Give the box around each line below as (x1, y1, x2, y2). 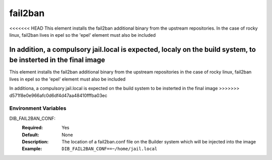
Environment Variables (9, 105, 66, 112)
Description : (22, 138, 49, 144)
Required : (22, 125, 43, 131)
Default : (22, 131, 40, 138)
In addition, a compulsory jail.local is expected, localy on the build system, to (9, 45, 256, 54)
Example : (22, 146, 42, 152)
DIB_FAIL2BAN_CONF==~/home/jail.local (61, 146, 158, 152)
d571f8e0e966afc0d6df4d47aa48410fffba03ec (9, 92, 108, 98)
